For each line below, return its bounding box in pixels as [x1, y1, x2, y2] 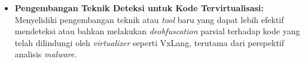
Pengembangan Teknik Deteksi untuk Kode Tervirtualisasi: [14, 2, 264, 14]
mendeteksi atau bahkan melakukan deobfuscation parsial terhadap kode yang [14, 25, 300, 37]
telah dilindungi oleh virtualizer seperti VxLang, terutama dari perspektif [14, 36, 285, 48]
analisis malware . [14, 48, 77, 60]
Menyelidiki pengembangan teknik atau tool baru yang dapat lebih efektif [14, 13, 284, 25]
